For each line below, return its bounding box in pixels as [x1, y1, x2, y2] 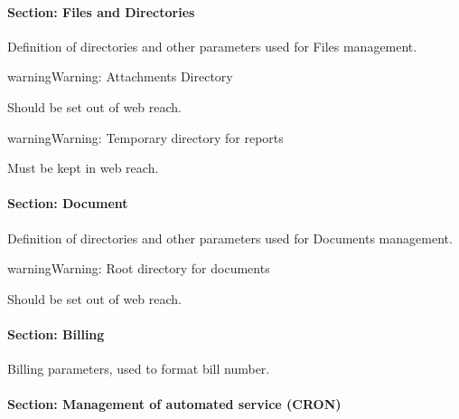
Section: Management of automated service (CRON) [7, 395, 342, 414]
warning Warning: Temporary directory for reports [7, 128, 284, 147]
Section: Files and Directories [7, 2, 195, 21]
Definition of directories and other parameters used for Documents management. [7, 228, 453, 247]
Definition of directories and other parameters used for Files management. [7, 36, 417, 55]
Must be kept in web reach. [7, 158, 159, 177]
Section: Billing [7, 324, 105, 343]
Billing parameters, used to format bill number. [7, 359, 270, 378]
